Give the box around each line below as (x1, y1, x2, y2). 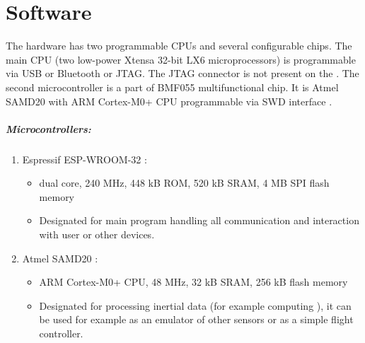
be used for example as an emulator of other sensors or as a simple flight (39, 312, 354, 327)
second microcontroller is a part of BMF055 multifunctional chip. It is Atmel (6, 79, 339, 94)
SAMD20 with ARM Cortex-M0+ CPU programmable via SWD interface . (6, 93, 332, 108)
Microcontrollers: (6, 121, 91, 136)
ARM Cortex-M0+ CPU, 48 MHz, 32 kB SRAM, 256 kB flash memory (39, 274, 348, 289)
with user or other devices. (39, 227, 155, 242)
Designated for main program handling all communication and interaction (39, 213, 359, 228)
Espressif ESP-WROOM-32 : (22, 151, 147, 166)
